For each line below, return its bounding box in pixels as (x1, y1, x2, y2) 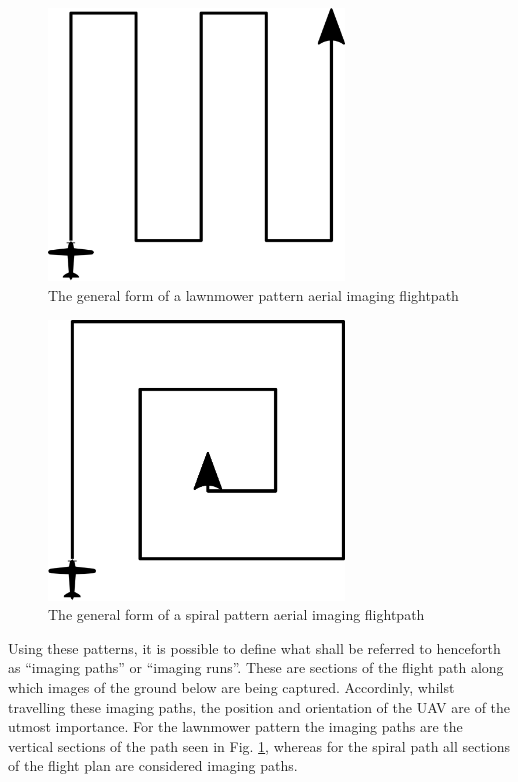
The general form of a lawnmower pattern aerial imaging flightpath (48, 284, 459, 305)
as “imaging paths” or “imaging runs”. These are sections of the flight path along (8, 657, 504, 678)
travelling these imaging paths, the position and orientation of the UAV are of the (8, 696, 511, 717)
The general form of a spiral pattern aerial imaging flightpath (48, 604, 425, 625)
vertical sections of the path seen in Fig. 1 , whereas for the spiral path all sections (8, 735, 511, 756)
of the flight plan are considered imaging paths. (8, 755, 298, 776)
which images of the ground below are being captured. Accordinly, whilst (8, 677, 455, 697)
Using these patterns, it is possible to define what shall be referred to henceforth (8, 637, 501, 658)
